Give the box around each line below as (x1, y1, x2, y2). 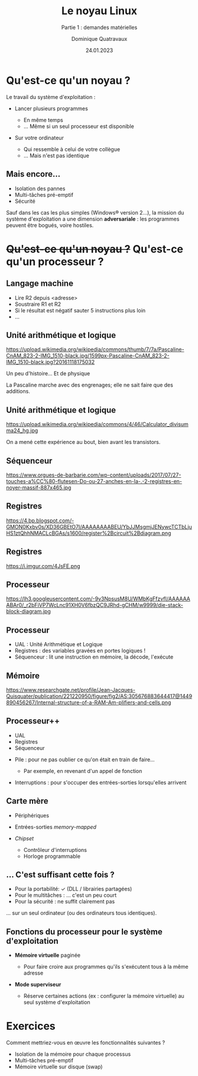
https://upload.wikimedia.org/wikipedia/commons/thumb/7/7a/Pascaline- (6, 346, 184, 353)
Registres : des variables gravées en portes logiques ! (14, 647, 146, 654)
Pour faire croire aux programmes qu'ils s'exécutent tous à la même (23, 963, 189, 970)
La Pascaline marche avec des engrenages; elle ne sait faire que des (6, 381, 173, 389)
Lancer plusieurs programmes (14, 105, 89, 112)
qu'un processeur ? (6, 255, 104, 268)
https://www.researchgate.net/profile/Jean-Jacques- (6, 687, 136, 693)
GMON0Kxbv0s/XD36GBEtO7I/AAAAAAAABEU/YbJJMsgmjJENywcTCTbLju (6, 523, 192, 530)
